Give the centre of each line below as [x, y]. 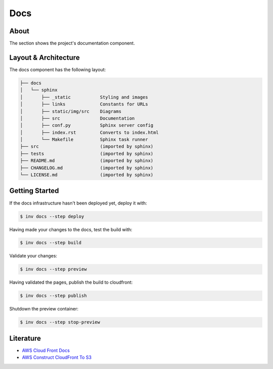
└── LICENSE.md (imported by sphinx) [87, 175]
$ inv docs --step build [51, 243]
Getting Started [34, 191]
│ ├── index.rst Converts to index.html [89, 132]
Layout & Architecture [45, 57]
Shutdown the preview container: [44, 309]
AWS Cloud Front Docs [46, 350]
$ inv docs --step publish [53, 296]
